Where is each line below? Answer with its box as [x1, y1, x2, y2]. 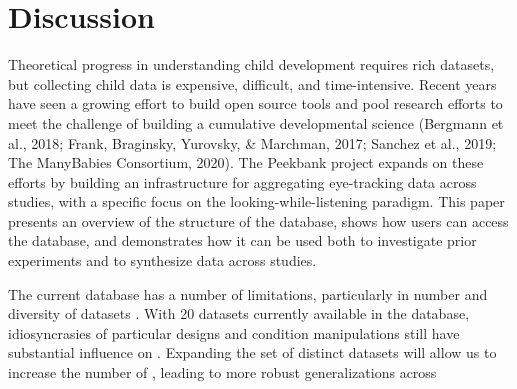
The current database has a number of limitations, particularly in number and [8, 283, 488, 304]
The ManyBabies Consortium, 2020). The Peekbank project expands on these [8, 152, 484, 173]
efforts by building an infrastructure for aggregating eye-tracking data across [8, 171, 477, 192]
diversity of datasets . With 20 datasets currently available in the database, [8, 303, 470, 324]
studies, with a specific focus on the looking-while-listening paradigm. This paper [8, 191, 505, 212]
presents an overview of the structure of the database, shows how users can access [8, 210, 509, 231]
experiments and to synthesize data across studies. [8, 250, 317, 271]
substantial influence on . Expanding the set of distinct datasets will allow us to [8, 342, 497, 363]
